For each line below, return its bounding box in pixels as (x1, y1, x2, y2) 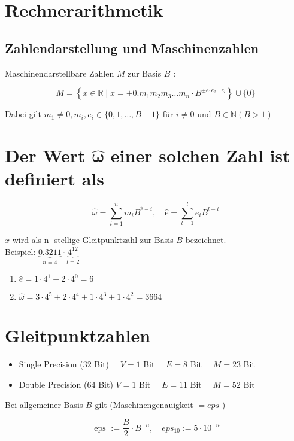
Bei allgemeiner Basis (5, 398, 83, 410)
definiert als (5, 166, 104, 191)
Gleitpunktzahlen (5, 323, 151, 348)
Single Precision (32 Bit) (19, 358, 110, 370)
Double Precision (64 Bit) (19, 378, 113, 390)
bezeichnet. (185, 233, 226, 246)
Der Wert (5, 142, 86, 167)
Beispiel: (5, 245, 36, 257)
